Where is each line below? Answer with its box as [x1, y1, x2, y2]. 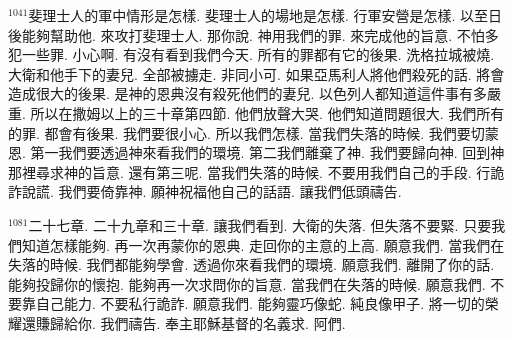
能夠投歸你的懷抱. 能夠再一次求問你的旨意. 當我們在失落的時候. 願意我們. [8, 273, 486, 294]
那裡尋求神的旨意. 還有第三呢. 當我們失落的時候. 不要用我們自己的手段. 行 [8, 161, 491, 182]
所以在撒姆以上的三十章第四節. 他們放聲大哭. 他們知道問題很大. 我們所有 [30, 102, 505, 123]
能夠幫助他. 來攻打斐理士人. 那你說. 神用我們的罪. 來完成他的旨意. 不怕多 [21, 24, 499, 45]
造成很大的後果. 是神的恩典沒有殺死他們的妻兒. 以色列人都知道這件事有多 [8, 83, 488, 104]
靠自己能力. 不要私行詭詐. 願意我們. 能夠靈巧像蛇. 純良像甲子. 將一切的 [21, 293, 485, 314]
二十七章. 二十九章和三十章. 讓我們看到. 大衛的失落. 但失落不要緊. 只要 [28, 214, 492, 235]
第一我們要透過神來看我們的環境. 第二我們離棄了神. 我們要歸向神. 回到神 [30, 142, 505, 163]
